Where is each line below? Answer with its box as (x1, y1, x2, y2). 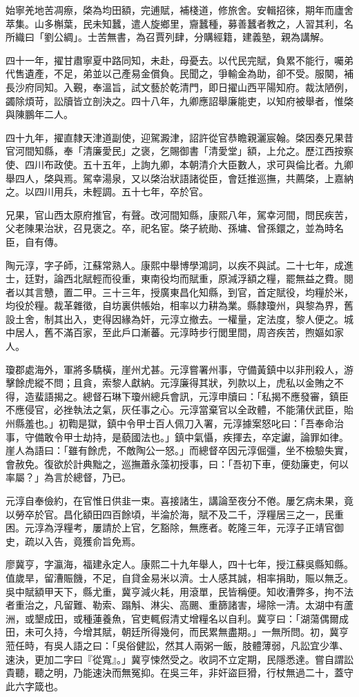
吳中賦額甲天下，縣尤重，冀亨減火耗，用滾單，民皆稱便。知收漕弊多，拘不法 (6, 584, 353, 598)
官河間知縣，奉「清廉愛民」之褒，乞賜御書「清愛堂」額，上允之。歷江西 (6, 144, 334, 158)
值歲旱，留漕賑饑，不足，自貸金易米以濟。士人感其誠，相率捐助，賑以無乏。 (6, 570, 353, 585)
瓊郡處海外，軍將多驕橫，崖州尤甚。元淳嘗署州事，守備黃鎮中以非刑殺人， (6, 362, 344, 376)
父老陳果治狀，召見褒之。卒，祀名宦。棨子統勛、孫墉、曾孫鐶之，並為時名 (6, 221, 344, 235)
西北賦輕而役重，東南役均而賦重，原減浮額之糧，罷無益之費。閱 (63, 271, 353, 286)
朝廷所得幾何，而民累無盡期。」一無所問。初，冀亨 (121, 625, 349, 639)
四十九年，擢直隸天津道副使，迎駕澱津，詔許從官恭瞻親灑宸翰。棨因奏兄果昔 (6, 130, 353, 144)
